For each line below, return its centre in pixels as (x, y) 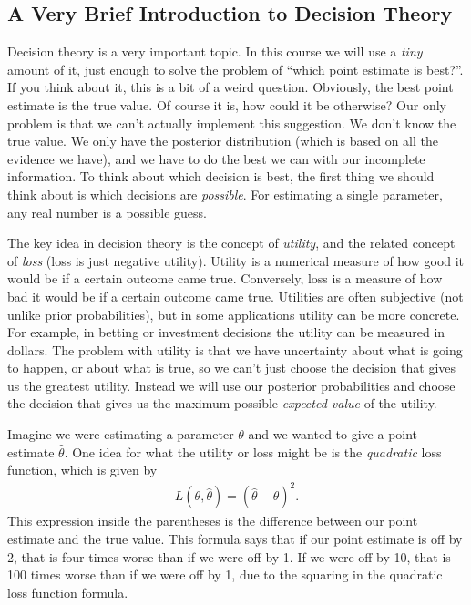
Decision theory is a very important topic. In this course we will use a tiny (215, 51)
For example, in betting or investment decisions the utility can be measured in (226, 332)
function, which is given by (82, 470)
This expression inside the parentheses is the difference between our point (213, 521)
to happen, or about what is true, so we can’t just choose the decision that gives (232, 368)
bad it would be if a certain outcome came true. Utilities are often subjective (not (235, 296)
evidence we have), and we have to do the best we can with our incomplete (216, 158)
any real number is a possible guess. (108, 212)
